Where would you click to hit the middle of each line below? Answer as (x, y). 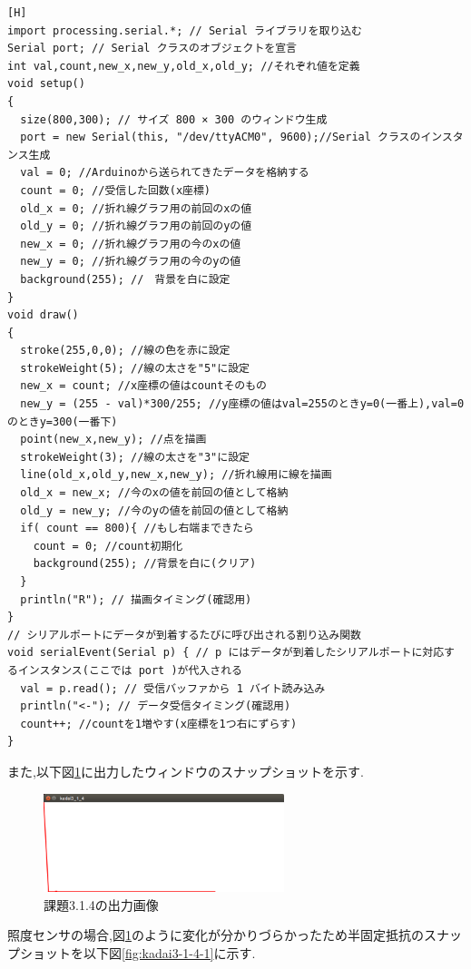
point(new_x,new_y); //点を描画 (113, 440)
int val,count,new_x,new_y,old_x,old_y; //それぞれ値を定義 (184, 66)
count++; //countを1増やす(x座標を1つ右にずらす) (159, 724)
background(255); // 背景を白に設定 (125, 279)
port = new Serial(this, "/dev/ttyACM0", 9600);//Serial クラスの (221, 137)
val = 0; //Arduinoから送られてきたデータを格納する (165, 173)
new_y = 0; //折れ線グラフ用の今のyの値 (131, 262)
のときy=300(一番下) (63, 421)
